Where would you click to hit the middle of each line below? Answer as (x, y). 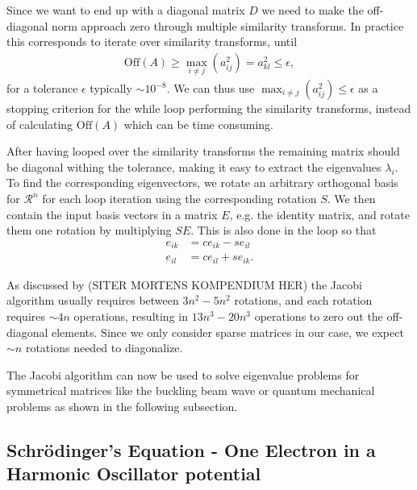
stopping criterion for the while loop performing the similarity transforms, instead (209, 108)
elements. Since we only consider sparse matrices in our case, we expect (228, 332)
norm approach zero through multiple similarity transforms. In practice (228, 25)
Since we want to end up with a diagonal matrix (126, 10)
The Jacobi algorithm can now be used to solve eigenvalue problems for (183, 374)
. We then (351, 198)
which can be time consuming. (199, 124)
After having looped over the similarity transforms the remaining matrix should (203, 151)
